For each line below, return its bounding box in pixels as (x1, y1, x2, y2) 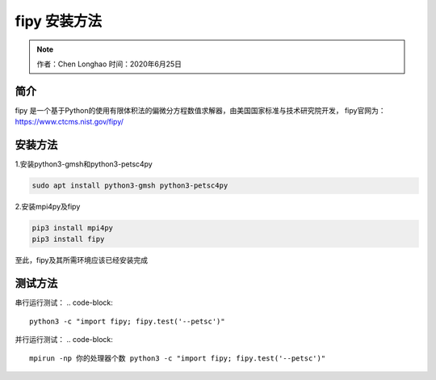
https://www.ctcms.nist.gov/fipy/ (15, 117, 124, 127)
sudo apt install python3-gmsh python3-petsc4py (31, 181, 228, 190)
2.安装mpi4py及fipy (15, 202, 81, 212)
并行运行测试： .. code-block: (15, 335, 113, 344)
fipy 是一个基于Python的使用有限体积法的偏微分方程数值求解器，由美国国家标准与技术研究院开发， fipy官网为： (15, 105, 386, 115)
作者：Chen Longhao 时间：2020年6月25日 (36, 59, 182, 69)
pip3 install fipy (31, 234, 105, 244)
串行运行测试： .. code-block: (15, 298, 113, 307)
